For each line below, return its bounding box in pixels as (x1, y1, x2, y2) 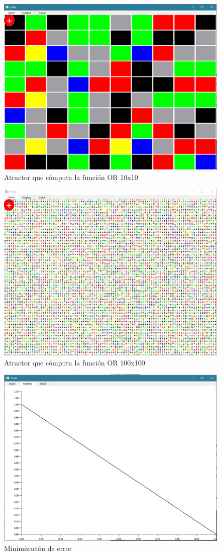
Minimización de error (4, 543, 72, 553)
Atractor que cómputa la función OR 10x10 (4, 171, 138, 182)
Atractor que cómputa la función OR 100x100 (4, 357, 145, 367)
